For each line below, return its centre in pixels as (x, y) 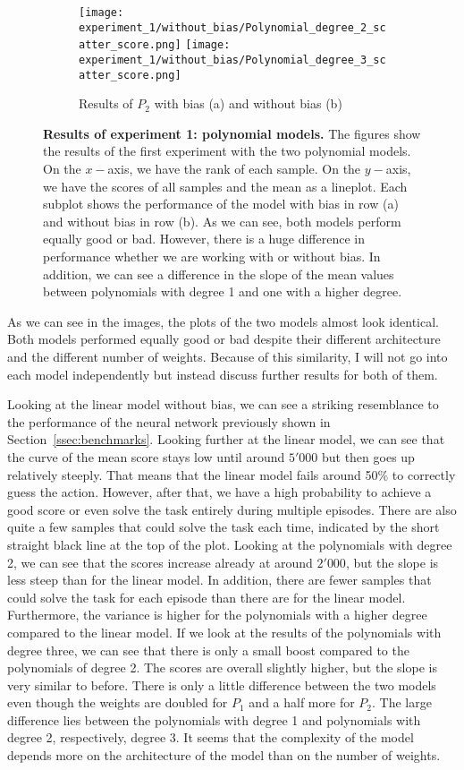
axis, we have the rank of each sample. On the (234, 169)
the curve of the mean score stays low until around (146, 456)
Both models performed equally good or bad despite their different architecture (224, 339)
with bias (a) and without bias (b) (248, 103)
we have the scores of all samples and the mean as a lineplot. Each (225, 186)
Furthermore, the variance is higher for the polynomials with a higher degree (217, 615)
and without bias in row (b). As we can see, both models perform (222, 221)
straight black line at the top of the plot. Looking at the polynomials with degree (230, 544)
